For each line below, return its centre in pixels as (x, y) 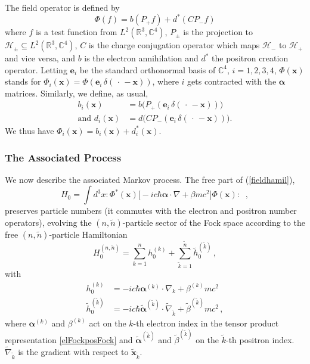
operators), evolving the (48, 222)
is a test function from (77, 32)
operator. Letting (36, 69)
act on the (108, 323)
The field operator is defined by (62, 7)
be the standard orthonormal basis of (148, 69)
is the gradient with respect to (73, 351)
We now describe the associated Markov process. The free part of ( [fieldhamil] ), (150, 179)
